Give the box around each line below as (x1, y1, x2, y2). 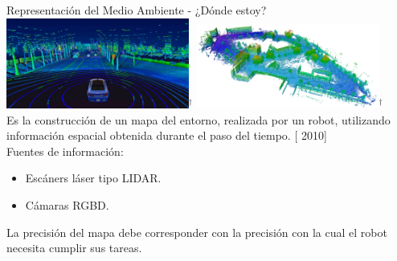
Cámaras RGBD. (25, 197, 109, 214)
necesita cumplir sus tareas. (6, 239, 142, 256)
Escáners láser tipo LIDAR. (25, 169, 162, 186)
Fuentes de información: (6, 142, 124, 159)
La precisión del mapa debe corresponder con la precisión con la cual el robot (6, 223, 387, 240)
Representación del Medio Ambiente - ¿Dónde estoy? (6, 2, 267, 18)
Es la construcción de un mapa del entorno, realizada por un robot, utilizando (6, 111, 391, 128)
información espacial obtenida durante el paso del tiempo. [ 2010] (6, 127, 327, 144)
